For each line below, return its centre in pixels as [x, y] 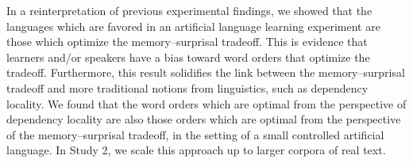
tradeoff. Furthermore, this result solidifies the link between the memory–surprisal [206, 72]
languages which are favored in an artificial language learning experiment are [193, 26]
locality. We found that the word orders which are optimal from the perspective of [206, 103]
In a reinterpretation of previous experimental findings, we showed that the [189, 10]
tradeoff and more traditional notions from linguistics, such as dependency [187, 87]
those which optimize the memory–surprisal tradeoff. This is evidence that [187, 42]
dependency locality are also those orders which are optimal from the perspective [204, 119]
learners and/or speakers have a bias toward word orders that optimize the [188, 57]
